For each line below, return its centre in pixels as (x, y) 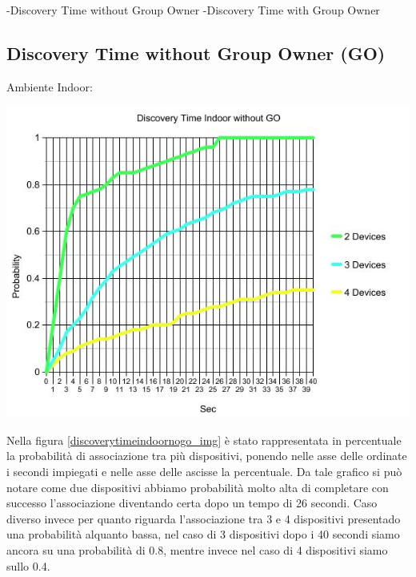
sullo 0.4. (28, 565)
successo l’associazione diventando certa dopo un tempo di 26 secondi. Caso (192, 503)
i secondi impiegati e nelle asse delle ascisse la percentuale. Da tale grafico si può (204, 472)
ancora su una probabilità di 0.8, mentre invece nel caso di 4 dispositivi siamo (197, 550)
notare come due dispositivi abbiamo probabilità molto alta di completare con (198, 487)
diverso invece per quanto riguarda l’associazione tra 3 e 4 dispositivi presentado (204, 518)
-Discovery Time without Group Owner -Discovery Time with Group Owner (193, 10)
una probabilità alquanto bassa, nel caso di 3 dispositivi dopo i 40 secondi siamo (203, 534)
